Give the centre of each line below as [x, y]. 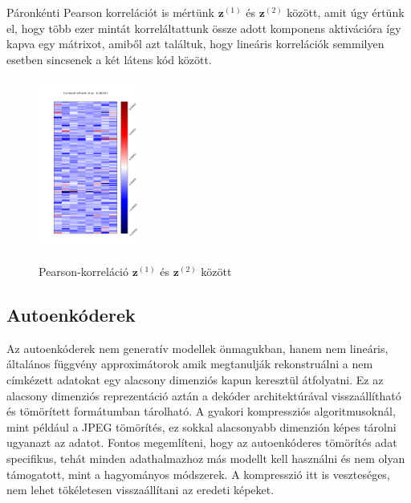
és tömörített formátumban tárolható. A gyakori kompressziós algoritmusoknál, [201, 411]
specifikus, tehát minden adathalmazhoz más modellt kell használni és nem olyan [206, 458]
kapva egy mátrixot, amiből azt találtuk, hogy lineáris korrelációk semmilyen [195, 44]
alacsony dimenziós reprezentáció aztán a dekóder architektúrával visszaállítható [204, 395]
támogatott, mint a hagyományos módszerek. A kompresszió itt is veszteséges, [198, 474]
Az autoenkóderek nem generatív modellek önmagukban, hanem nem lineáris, [197, 348]
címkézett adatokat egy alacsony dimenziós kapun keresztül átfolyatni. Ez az [195, 380]
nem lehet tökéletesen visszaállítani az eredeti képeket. [140, 490]
